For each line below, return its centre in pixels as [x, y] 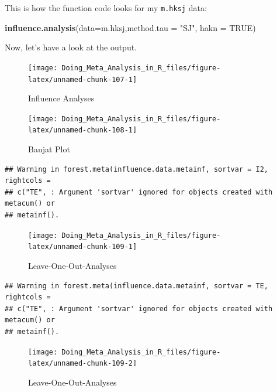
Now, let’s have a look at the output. [71, 47]
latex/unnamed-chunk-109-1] [83, 247]
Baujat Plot [49, 149]
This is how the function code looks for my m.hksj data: [106, 8]
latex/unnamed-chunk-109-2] [83, 364]
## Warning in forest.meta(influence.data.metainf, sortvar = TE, [137, 286]
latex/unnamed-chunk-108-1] [83, 130]
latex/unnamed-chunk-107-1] [83, 79]
